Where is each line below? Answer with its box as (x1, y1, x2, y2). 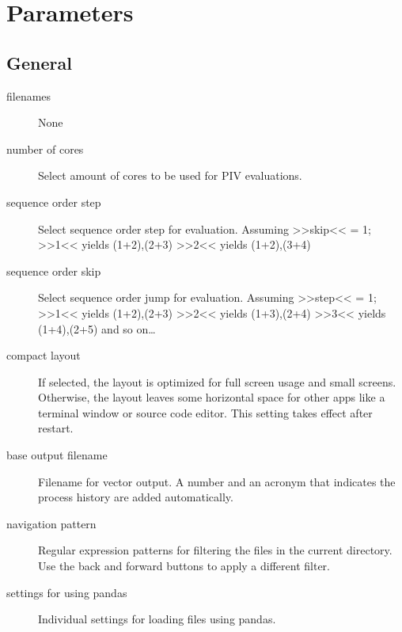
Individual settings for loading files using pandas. (38, 611, 276, 627)
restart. (38, 420, 74, 436)
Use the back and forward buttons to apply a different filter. (38, 558, 330, 574)
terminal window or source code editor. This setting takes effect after (38, 404, 373, 421)
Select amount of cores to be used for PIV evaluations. (38, 167, 302, 184)
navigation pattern (6, 515, 97, 531)
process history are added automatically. (38, 489, 233, 505)
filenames (6, 87, 51, 104)
